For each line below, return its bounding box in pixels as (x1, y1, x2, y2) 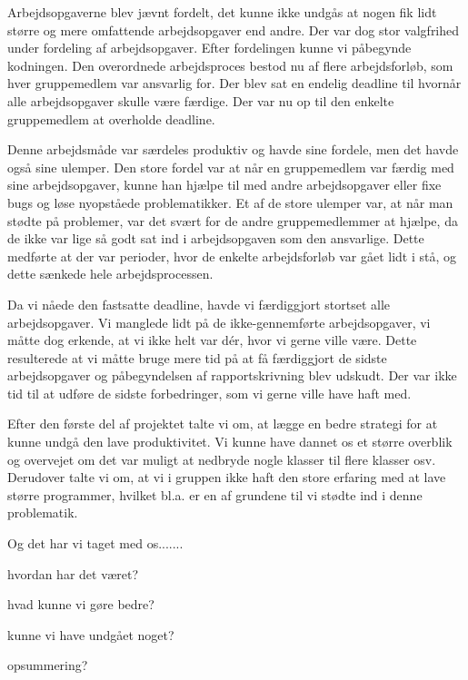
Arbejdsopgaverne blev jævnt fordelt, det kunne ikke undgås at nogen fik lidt (7, 3, 437, 21)
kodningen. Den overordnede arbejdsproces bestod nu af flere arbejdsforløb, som (7, 55, 453, 74)
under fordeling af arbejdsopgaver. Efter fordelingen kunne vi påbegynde (7, 38, 412, 57)
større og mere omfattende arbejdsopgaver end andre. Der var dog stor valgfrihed (7, 20, 460, 39)
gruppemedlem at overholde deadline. (7, 109, 215, 128)
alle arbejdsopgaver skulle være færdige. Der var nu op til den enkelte (7, 91, 394, 110)
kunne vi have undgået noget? (7, 625, 174, 644)
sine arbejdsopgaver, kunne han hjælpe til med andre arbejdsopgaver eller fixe (7, 175, 442, 194)
